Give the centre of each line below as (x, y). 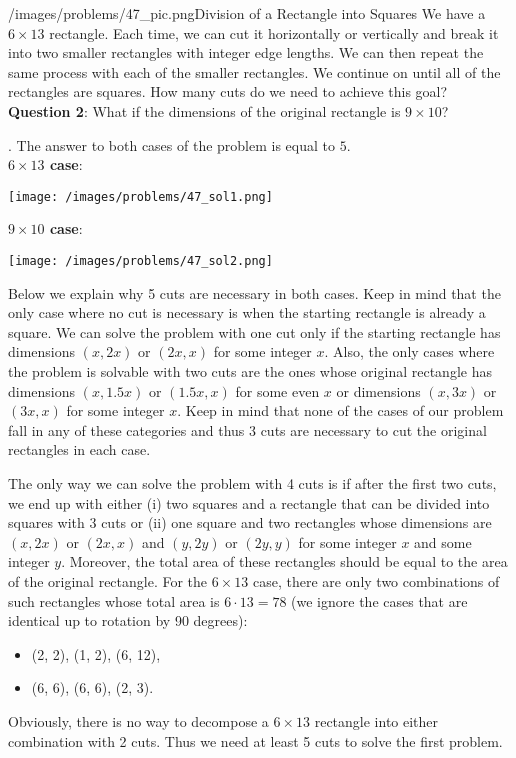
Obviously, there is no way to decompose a (138, 720)
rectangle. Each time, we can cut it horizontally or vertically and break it (274, 32)
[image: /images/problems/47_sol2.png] (140, 261)
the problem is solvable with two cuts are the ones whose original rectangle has (250, 371)
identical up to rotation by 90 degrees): (128, 620)
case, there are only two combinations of (376, 580)
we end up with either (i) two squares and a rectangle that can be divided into (249, 502)
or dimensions (378, 390)
